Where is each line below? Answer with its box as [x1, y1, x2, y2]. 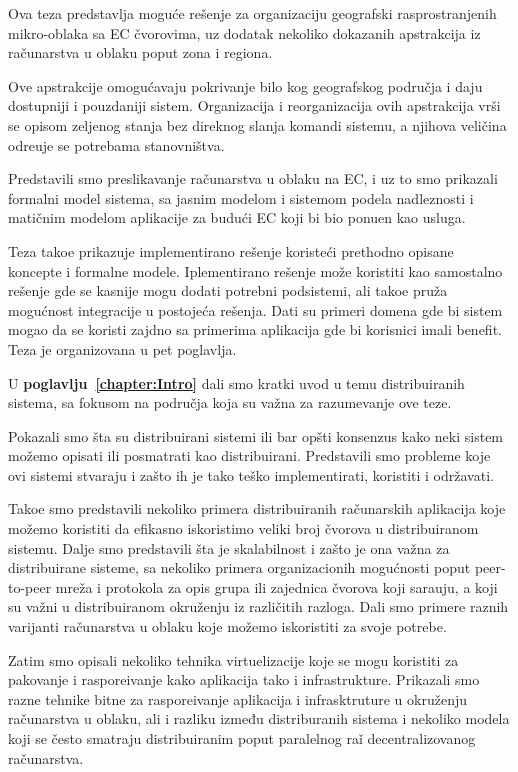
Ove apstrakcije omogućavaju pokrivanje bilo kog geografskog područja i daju [8, 75, 483, 96]
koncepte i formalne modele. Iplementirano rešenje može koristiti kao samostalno [8, 260, 503, 281]
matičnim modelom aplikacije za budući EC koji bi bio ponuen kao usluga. [8, 207, 466, 228]
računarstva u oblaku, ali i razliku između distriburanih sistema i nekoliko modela [8, 708, 510, 729]
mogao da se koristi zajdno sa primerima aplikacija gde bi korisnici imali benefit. [8, 319, 502, 340]
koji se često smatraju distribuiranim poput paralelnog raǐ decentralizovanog [8, 728, 476, 748]
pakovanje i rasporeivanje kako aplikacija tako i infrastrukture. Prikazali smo [8, 669, 480, 690]
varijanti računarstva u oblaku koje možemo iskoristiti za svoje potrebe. [8, 616, 447, 637]
